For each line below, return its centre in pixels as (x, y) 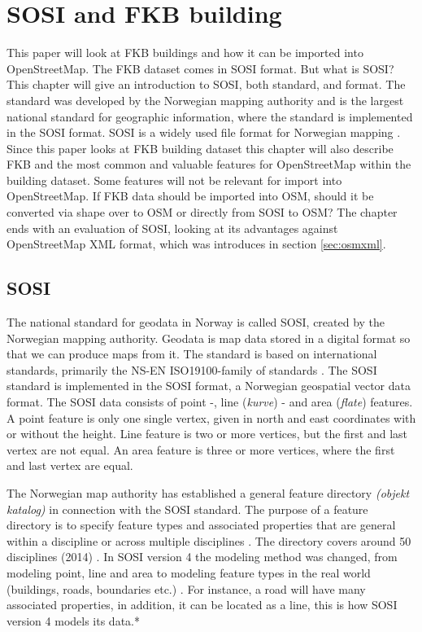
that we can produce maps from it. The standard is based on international (192, 354)
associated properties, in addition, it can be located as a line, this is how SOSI (202, 605)
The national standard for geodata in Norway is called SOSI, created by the (196, 322)
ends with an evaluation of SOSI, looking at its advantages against (172, 228)
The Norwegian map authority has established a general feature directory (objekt (208, 492)
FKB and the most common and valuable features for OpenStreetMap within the (209, 164)
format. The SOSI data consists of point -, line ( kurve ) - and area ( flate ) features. (210, 402)
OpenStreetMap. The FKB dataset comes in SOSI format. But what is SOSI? (200, 68)
